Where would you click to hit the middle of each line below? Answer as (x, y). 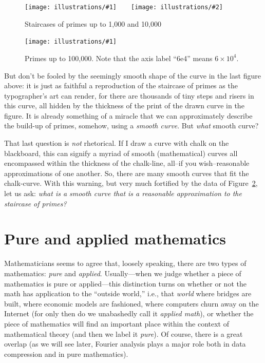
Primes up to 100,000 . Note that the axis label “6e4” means (119, 58)
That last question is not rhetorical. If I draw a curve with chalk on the (117, 143)
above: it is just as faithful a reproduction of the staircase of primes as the (121, 85)
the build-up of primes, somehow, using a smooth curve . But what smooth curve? (131, 126)
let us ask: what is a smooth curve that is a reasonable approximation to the (123, 193)
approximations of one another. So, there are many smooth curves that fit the (127, 173)
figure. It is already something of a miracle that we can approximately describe (128, 115)
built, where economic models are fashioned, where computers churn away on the (131, 303)
